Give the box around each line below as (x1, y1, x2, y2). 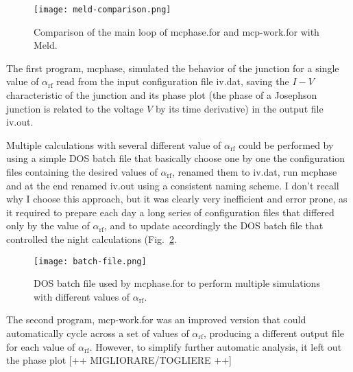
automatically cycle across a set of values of (6, 326, 189, 340)
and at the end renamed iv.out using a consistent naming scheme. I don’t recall (6, 178, 339, 192)
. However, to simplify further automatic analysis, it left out (89, 339, 342, 353)
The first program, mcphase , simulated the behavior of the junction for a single (6, 60, 339, 75)
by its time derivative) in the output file (155, 101, 324, 115)
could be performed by (239, 137, 334, 152)
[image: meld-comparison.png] (34, 5, 171, 14)
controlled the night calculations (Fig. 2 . (6, 231, 177, 246)
